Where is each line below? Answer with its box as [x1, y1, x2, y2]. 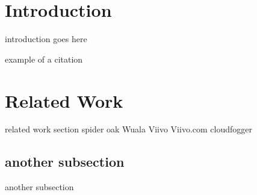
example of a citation [5, 52, 83, 65]
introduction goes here [5, 32, 87, 45]
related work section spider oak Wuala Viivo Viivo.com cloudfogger [5, 123, 252, 135]
